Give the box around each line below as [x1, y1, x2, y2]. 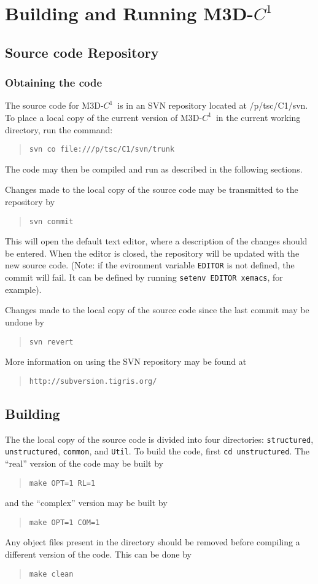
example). [5, 282, 42, 295]
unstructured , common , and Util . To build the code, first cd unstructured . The [5, 445, 310, 457]
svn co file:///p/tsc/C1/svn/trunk [29, 145, 175, 154]
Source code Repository [5, 42, 159, 61]
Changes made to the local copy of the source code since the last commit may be [5, 303, 309, 316]
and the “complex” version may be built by [5, 496, 168, 509]
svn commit [29, 217, 74, 226]
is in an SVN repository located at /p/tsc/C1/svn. [117, 99, 308, 112]
